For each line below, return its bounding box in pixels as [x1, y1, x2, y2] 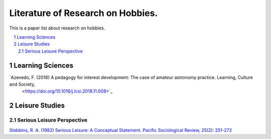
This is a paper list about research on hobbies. [9, 25, 105, 31]
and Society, [9, 81, 35, 87]
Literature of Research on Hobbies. [9, 7, 158, 18]
